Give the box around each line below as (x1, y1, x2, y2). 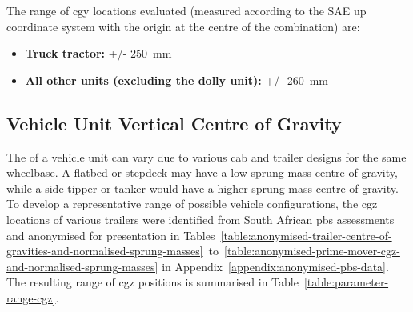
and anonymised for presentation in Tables (6, 226, 215, 243)
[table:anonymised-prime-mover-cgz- (224, 242, 400, 259)
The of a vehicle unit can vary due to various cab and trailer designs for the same (6, 148, 407, 165)
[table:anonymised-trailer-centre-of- (220, 226, 392, 243)
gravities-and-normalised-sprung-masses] (6, 242, 203, 259)
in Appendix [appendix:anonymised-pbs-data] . (162, 258, 389, 274)
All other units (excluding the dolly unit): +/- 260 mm (25, 71, 328, 88)
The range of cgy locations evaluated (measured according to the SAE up (6, 2, 367, 18)
